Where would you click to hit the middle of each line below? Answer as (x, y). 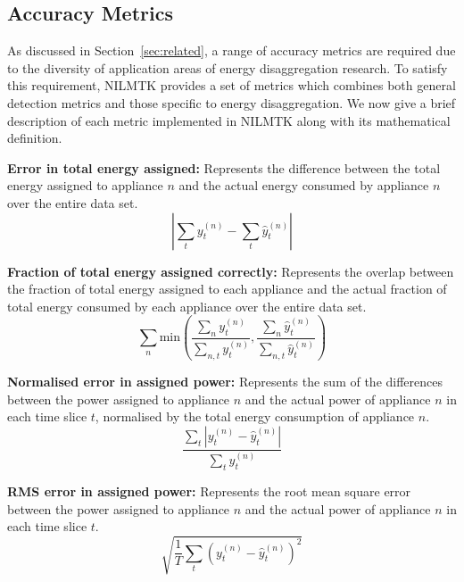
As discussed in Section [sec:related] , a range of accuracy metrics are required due (232, 50)
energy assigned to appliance (85, 185)
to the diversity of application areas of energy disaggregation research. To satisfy (228, 67)
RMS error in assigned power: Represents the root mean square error (209, 491)
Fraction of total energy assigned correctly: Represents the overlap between (231, 271)
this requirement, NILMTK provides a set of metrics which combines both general (232, 85)
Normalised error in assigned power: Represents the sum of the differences (225, 382)
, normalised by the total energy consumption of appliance (255, 416)
